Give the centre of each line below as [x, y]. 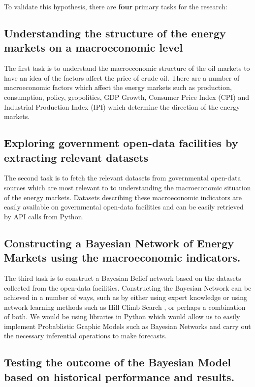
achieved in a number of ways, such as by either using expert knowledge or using [126, 297]
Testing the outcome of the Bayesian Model [117, 362]
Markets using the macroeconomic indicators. [122, 257]
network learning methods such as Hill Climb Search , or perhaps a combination [125, 307]
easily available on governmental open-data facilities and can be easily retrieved [124, 207]
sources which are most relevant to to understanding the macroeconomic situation [127, 187]
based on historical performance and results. [119, 376]
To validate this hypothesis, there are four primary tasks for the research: [116, 6]
